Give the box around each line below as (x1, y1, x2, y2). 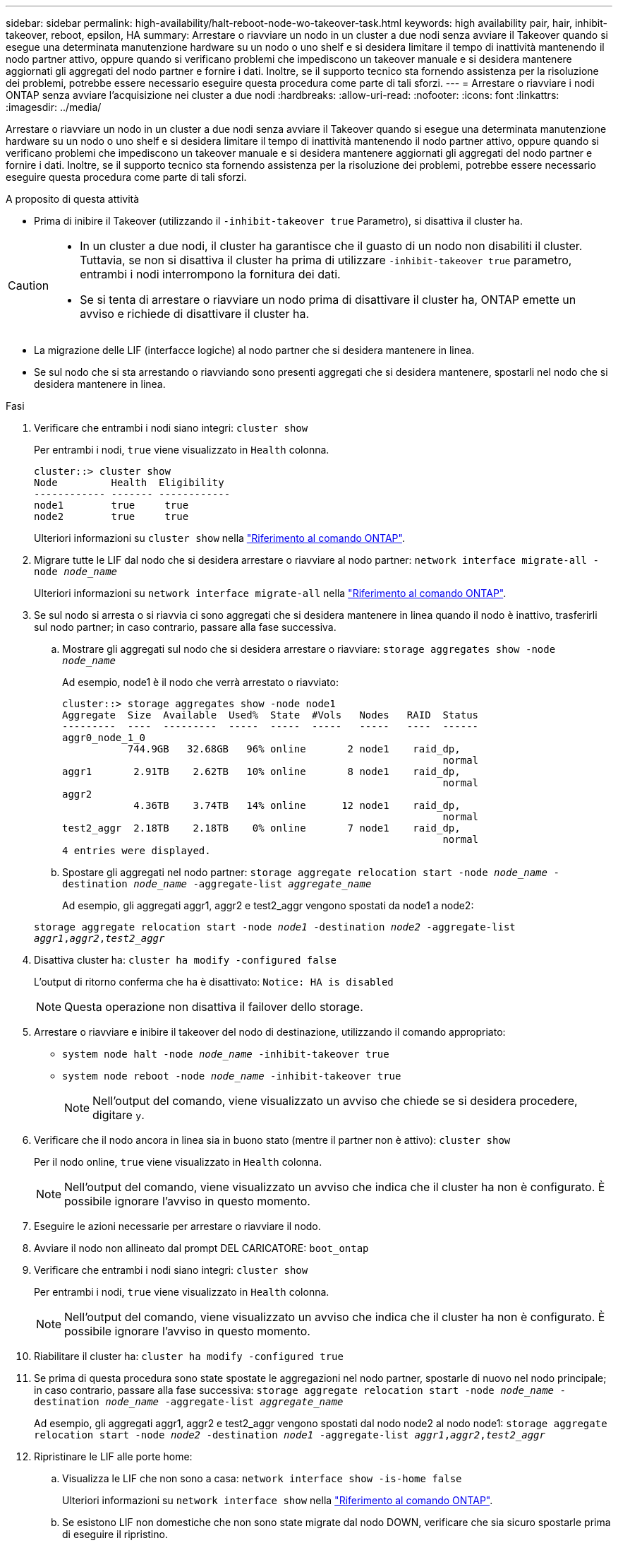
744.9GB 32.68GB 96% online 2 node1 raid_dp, (127, 743, 461, 755)
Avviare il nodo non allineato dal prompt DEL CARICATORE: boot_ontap (34, 1242, 369, 1254)
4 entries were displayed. (62, 845, 211, 856)
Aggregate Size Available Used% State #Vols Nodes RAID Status (62, 709, 479, 721)
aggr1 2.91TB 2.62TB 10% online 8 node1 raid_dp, (62, 766, 461, 777)
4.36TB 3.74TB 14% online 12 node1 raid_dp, (133, 800, 461, 811)
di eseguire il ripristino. (62, 1528, 168, 1540)
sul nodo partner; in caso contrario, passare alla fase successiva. (34, 621, 337, 633)
